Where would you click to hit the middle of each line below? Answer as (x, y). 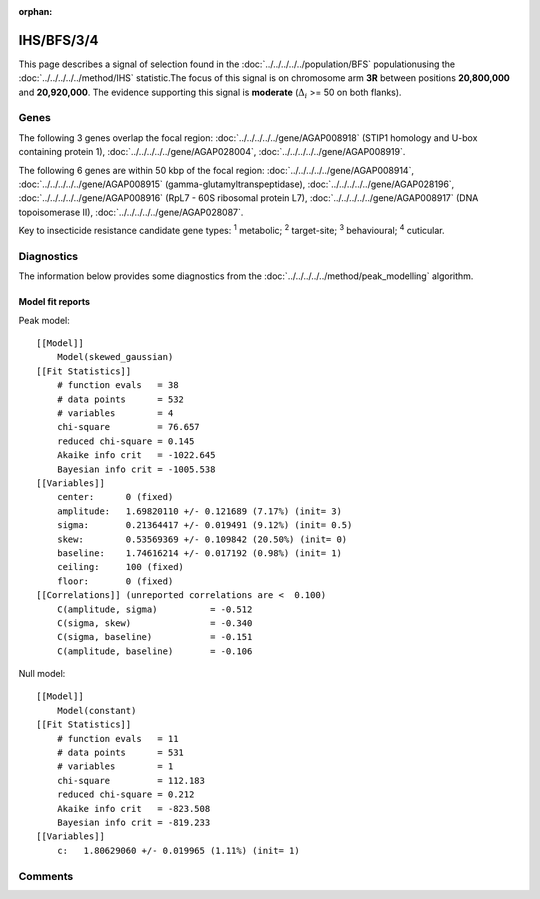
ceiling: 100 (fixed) (120, 567)
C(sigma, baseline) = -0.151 (154, 637)
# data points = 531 (120, 753)
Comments (46, 876)
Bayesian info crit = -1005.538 (136, 469)
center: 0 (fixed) (115, 497)
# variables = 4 (115, 413)
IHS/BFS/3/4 (58, 40)
